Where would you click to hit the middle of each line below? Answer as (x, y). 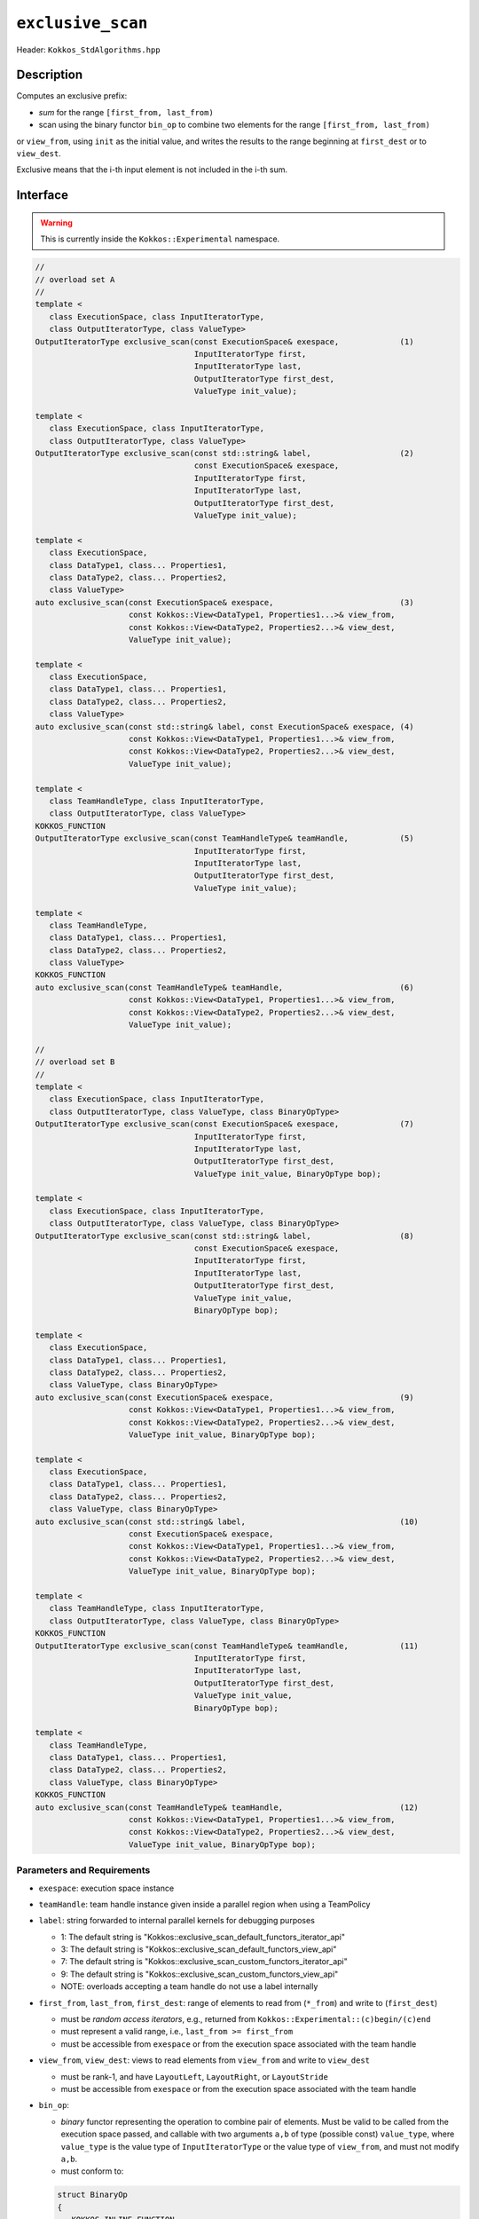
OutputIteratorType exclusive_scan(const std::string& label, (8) (224, 1236)
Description (50, 75)
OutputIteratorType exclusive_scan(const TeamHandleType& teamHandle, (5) (224, 838)
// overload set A (75, 279)
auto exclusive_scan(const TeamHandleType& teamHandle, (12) (227, 1807)
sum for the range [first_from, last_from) (126, 112)
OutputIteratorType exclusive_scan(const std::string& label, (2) (224, 454)
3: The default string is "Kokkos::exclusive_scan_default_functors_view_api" (199, 1949)
